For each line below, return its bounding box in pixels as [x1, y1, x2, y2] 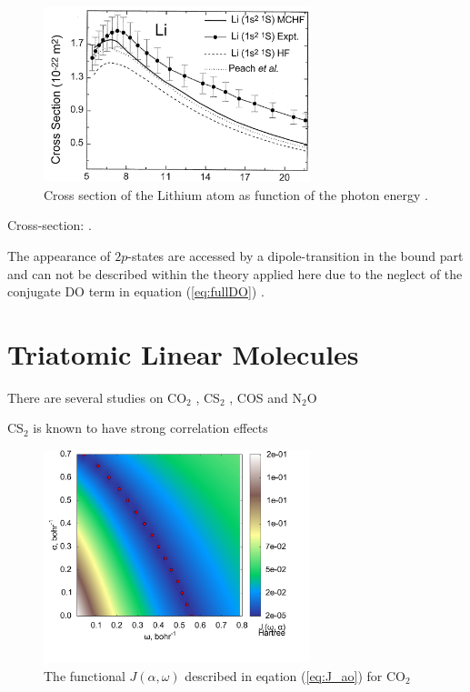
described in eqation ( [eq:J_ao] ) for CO [185, 666, 406, 685]
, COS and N [229, 387, 302, 406]
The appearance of [7, 246, 111, 265]
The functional [44, 666, 125, 685]
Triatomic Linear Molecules [7, 335, 359, 372]
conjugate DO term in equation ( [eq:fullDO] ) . [7, 282, 265, 301]
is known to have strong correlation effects [33, 418, 268, 437]
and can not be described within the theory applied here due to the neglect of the [7, 264, 463, 283]
